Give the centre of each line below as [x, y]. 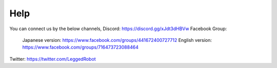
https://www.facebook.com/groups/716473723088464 [80, 47]
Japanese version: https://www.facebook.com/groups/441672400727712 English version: [117, 40]
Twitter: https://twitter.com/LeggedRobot [53, 59]
